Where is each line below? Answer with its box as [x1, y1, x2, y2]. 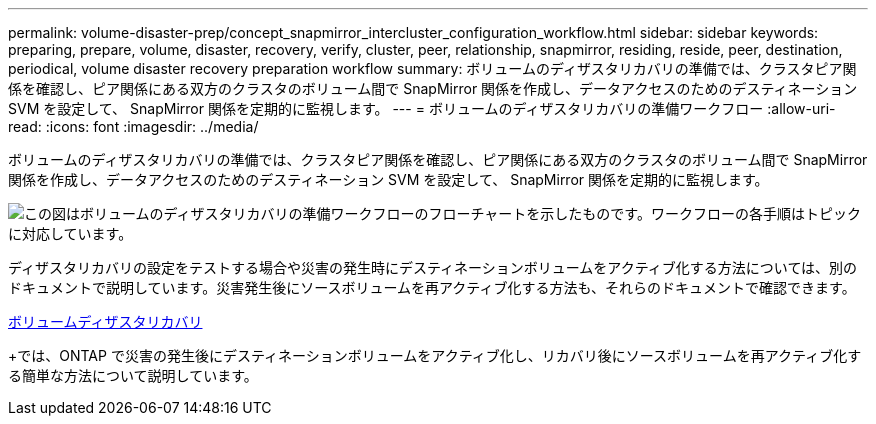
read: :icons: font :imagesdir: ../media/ [8, 118, 259, 135]
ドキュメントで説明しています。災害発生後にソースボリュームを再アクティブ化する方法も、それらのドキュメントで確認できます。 [8, 279, 856, 296]
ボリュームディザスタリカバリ [8, 313, 203, 330]
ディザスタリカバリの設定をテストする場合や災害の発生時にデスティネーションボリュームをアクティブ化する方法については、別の [8, 259, 858, 276]
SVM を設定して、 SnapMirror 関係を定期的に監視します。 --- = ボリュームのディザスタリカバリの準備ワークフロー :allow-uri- [8, 100, 836, 117]
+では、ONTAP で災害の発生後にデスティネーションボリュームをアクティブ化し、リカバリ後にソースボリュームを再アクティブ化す [8, 347, 862, 364]
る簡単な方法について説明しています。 [8, 367, 258, 384]
